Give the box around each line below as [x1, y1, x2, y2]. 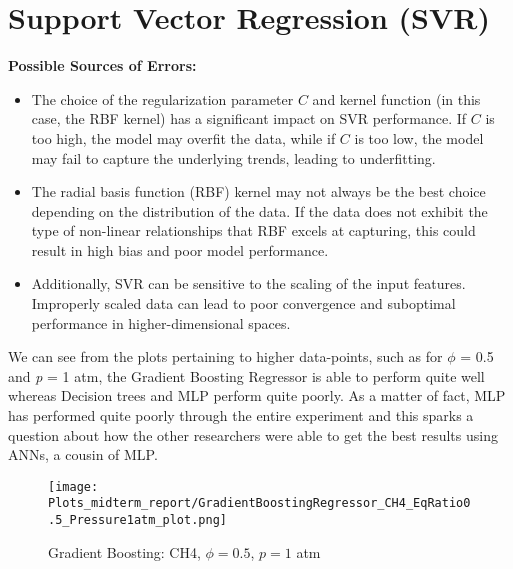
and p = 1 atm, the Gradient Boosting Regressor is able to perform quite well [8, 365, 485, 386]
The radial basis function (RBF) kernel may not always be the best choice [31, 181, 486, 202]
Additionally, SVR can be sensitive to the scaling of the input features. [31, 273, 466, 294]
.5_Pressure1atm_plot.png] [48, 513, 227, 528]
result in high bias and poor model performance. [31, 239, 329, 260]
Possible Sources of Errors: [8, 55, 197, 76]
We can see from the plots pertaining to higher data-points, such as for [8, 346, 443, 367]
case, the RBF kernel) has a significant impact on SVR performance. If [31, 108, 467, 129]
